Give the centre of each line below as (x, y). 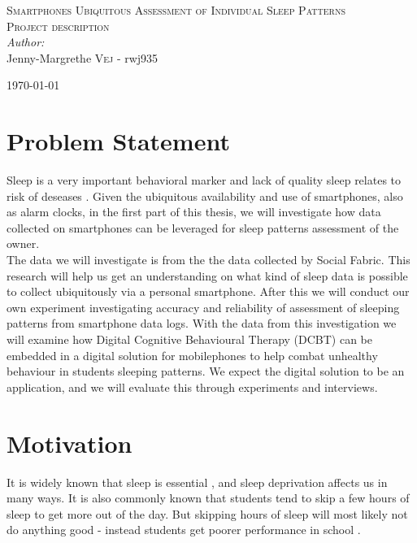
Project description (58, 26)
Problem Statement (118, 141)
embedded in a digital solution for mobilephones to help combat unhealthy (192, 355)
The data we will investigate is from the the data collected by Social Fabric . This (208, 260)
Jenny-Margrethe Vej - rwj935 (83, 57)
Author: (26, 42)
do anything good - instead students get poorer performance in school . (184, 530)
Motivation (69, 443)
